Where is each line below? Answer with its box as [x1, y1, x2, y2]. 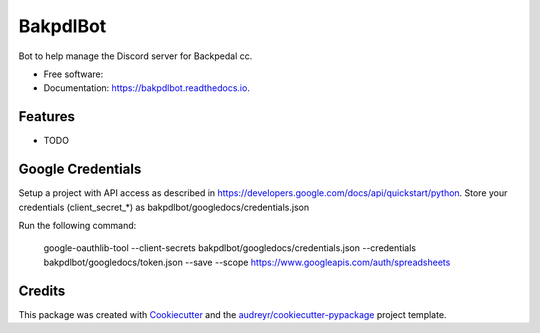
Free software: [43, 68, 104, 80]
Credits [18, 282, 66, 299]
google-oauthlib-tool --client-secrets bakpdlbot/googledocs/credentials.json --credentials [43, 242, 417, 254]
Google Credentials [18, 161, 142, 178]
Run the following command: [18, 219, 137, 231]
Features [18, 108, 75, 125]
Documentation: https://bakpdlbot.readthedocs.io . [43, 82, 250, 94]
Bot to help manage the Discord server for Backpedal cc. [18, 50, 253, 62]
